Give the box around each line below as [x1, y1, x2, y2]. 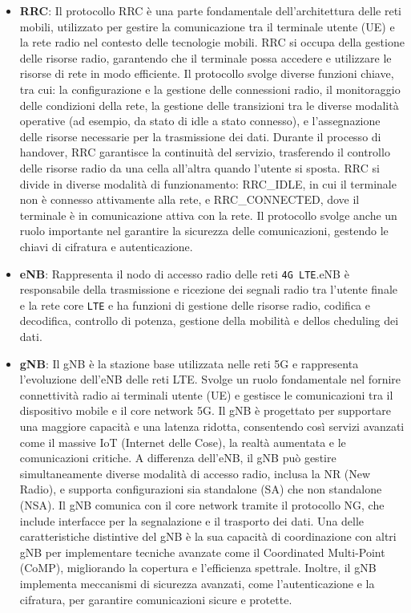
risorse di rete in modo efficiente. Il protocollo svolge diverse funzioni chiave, [19, 65, 394, 82]
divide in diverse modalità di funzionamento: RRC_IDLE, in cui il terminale [19, 175, 397, 192]
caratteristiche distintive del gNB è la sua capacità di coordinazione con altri [19, 528, 397, 545]
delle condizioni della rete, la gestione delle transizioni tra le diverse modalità [19, 96, 399, 113]
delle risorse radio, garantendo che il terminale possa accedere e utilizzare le [19, 49, 392, 66]
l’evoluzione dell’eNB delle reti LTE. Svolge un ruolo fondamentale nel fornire [19, 371, 401, 388]
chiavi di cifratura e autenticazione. [19, 237, 193, 254]
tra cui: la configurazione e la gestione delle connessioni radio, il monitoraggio [19, 80, 401, 97]
